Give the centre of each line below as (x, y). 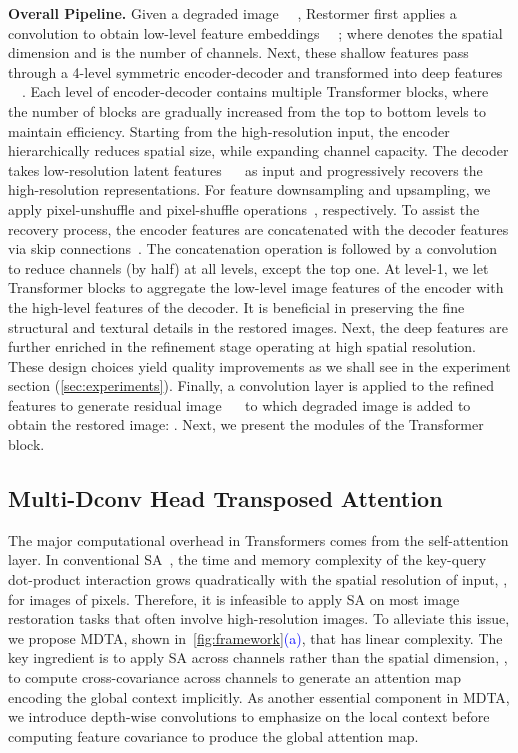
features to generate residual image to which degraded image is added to (239, 404)
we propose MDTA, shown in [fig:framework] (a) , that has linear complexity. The (255, 637)
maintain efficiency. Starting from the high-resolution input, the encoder (229, 130)
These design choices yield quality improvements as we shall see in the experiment (259, 365)
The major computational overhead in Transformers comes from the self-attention (258, 539)
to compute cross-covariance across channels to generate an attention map (235, 677)
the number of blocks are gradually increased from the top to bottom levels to (247, 110)
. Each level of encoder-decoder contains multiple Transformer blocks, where (255, 91)
